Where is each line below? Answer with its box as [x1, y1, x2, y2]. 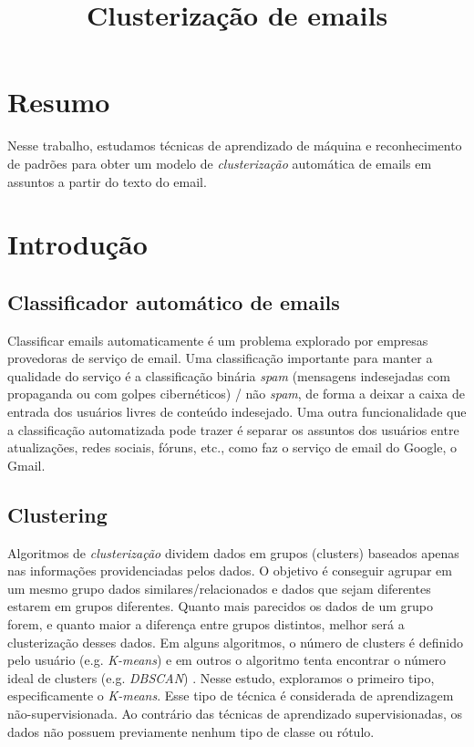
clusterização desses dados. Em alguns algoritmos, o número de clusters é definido [7, 632, 463, 651]
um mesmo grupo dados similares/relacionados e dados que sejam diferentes [7, 578, 431, 597]
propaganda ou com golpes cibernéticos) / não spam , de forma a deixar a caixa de [7, 384, 466, 403]
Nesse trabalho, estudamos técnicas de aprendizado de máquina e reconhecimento [7, 136, 462, 155]
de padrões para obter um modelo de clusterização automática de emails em [7, 153, 432, 172]
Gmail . [7, 455, 46, 474]
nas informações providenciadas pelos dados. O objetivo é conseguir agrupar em [7, 561, 452, 580]
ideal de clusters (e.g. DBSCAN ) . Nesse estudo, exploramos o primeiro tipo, [7, 668, 435, 687]
